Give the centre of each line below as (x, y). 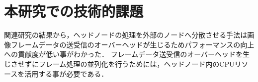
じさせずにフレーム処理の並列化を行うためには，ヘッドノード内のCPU (119, 63)
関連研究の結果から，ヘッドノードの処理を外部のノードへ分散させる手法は (126, 35)
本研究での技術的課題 (74, 11)
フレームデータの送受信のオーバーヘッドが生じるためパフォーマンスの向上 (132, 44)
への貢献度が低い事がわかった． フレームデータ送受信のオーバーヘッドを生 (127, 54)
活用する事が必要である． (66, 73)
